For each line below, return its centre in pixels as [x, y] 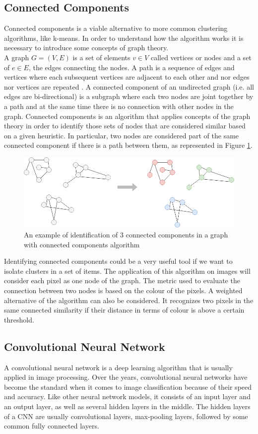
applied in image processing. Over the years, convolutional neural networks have [126, 377]
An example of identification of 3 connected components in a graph [126, 235]
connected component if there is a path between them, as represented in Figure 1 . [128, 145]
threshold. [19, 319]
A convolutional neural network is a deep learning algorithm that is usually [118, 367]
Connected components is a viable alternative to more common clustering [116, 28]
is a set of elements [101, 57]
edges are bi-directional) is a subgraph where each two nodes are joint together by [129, 96]
